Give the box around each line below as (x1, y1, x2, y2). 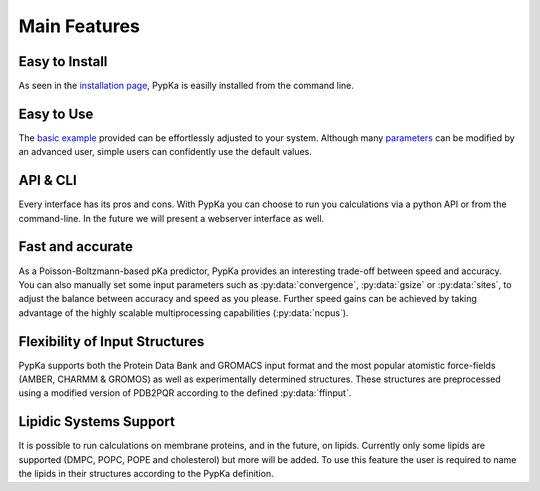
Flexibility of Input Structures (18, 333, 205, 350)
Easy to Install (18, 53, 108, 70)
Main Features (18, 15, 140, 37)
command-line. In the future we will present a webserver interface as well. (18, 212, 325, 224)
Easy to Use (18, 105, 94, 122)
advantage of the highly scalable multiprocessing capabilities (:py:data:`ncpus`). (18, 306, 349, 319)
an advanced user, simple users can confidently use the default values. (18, 146, 312, 158)
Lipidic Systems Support (18, 413, 175, 430)
